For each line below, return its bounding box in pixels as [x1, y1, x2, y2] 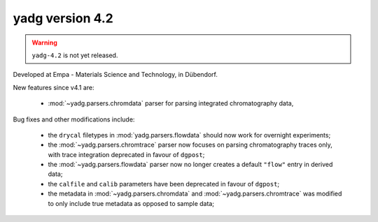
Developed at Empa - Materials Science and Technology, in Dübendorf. [13, 71, 218, 79]
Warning [31, 38, 57, 47]
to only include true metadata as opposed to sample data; [48, 199, 215, 207]
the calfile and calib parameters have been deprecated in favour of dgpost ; [48, 179, 280, 188]
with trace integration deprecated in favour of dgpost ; [48, 150, 205, 158]
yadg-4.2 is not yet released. [31, 51, 118, 59]
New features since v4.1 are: [13, 83, 94, 91]
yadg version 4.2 [13, 10, 113, 26]
